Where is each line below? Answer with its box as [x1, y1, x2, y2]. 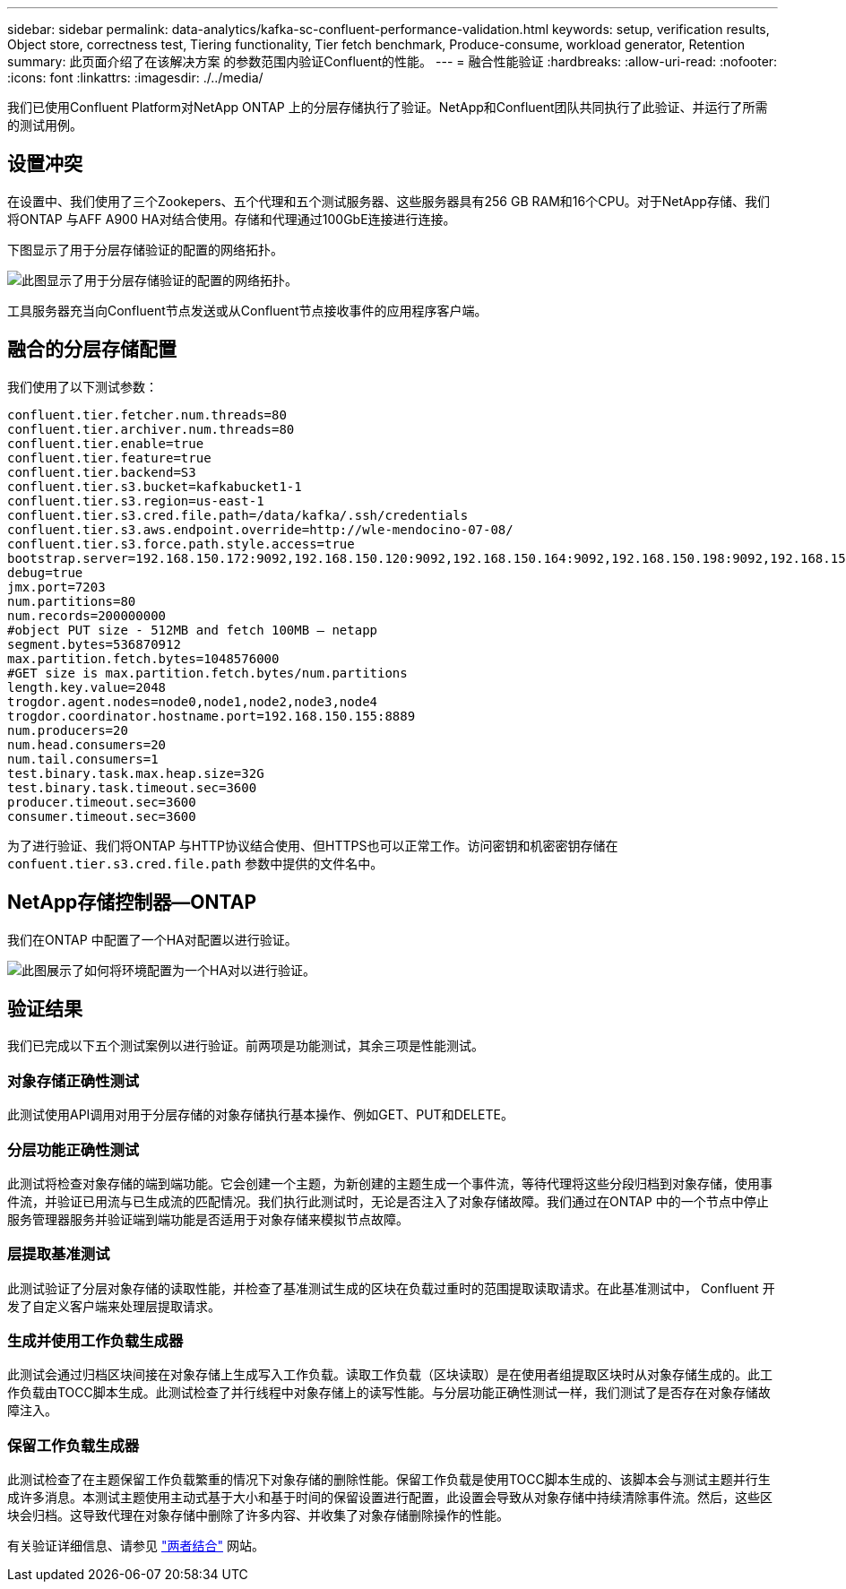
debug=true [7, 565, 83, 580]
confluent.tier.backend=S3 [7, 464, 196, 479]
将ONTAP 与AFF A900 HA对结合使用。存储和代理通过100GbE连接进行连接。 [7, 211, 456, 227]
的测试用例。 [7, 117, 82, 133]
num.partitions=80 [7, 593, 136, 609]
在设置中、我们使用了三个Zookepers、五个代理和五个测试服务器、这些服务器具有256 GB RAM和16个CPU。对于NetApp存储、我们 [7, 193, 770, 209]
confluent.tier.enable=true [7, 436, 204, 451]
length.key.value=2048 [7, 679, 167, 695]
